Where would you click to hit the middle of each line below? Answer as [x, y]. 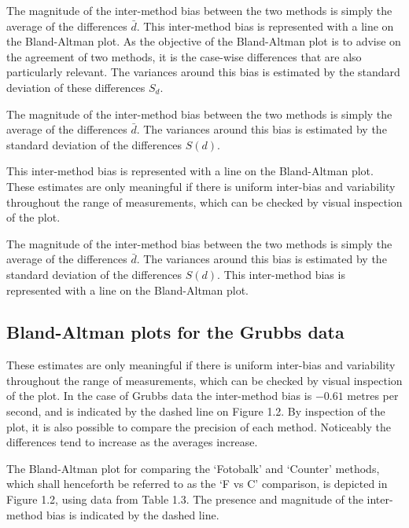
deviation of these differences [76, 87]
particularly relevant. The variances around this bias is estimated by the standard [203, 72]
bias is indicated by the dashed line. [133, 514]
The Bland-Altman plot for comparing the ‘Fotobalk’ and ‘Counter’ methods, [193, 468]
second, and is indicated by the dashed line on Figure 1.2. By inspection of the [196, 411]
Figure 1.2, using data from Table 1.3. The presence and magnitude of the [185, 499]
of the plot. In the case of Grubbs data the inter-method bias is [159, 396]
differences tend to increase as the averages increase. [132, 442]
